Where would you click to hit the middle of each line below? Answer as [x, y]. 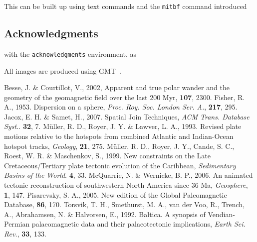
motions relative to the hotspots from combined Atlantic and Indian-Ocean [119, 136]
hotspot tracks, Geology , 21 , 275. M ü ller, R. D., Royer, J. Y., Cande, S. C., [119, 146]
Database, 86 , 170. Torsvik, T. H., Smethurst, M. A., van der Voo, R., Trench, [125, 204]
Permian [17, 224]
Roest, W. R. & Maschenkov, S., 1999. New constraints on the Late [107, 156]
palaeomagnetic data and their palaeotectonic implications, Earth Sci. [138, 224]
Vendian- [221, 214]
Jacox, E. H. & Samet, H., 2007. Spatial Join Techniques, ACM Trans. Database [127, 116]
